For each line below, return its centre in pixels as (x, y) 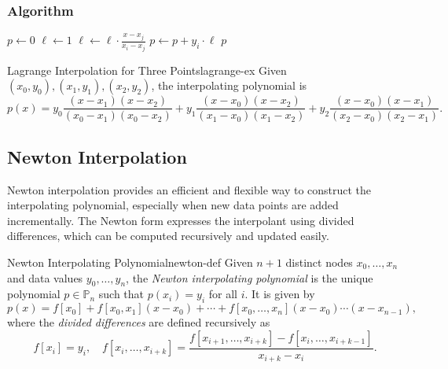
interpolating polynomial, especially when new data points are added (173, 205)
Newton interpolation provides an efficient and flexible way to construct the (189, 189)
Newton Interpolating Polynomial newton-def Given (130, 262)
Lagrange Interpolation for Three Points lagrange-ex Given (147, 70)
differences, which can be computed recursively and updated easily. (168, 236)
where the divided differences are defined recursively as (139, 322)
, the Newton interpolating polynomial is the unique (250, 277)
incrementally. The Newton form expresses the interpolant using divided (181, 220)
